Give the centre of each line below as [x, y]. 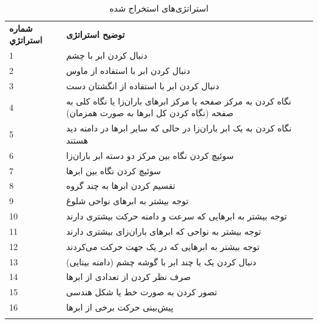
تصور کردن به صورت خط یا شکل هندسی [142, 292]
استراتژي [26, 40]
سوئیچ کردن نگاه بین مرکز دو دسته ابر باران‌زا [150, 155]
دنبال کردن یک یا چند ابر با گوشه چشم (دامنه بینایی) [161, 261]
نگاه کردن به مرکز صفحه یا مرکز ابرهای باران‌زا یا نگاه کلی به [179, 101]
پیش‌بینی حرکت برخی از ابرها [120, 307]
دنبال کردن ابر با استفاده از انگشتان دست [143, 85]
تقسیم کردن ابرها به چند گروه [121, 186]
